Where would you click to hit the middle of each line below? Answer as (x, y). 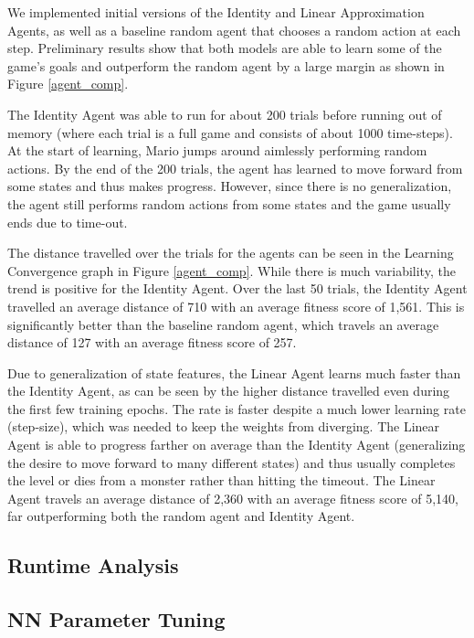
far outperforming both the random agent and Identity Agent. (181, 516)
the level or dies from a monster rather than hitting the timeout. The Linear (221, 480)
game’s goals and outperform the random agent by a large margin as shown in (226, 65)
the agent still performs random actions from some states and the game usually (229, 203)
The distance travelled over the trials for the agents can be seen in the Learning (231, 253)
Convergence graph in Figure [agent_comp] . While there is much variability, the (232, 270)
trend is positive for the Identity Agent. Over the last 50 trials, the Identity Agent (237, 288)
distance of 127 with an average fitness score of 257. (152, 342)
